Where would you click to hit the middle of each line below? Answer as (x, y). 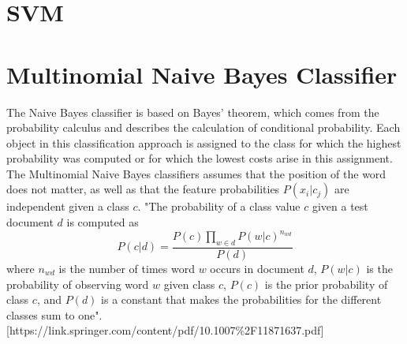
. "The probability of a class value (219, 206)
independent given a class (68, 206)
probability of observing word (78, 284)
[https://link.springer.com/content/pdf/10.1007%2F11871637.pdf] (165, 330)
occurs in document (257, 268)
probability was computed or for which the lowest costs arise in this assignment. (200, 158)
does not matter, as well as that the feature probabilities (143, 189)
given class (189, 284)
